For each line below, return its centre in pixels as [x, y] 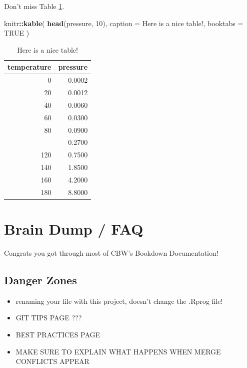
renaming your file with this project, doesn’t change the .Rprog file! [119, 301]
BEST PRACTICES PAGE [58, 335]
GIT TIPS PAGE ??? [49, 318]
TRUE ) [17, 33]
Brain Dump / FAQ [74, 229]
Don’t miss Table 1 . [34, 6]
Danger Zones [40, 280]
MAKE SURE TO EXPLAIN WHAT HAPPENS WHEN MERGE [118, 351]
